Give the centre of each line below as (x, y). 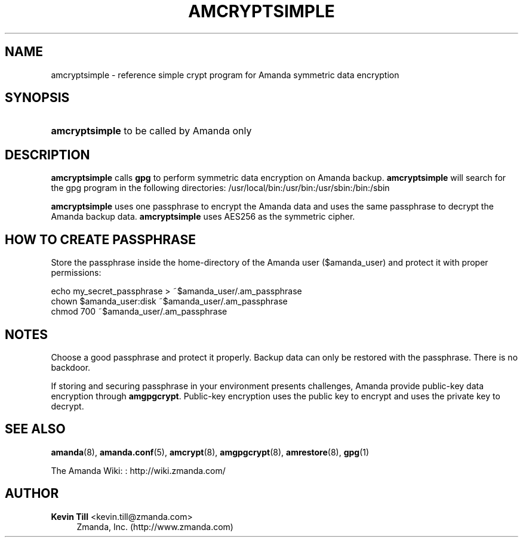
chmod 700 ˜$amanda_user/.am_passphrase (139, 312)
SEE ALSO (35, 429)
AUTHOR (32, 494)
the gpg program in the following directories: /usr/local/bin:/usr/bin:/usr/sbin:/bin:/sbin (220, 188)
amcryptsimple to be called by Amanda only (151, 131)
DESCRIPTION (47, 155)
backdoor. (71, 367)
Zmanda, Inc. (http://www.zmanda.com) (155, 526)
